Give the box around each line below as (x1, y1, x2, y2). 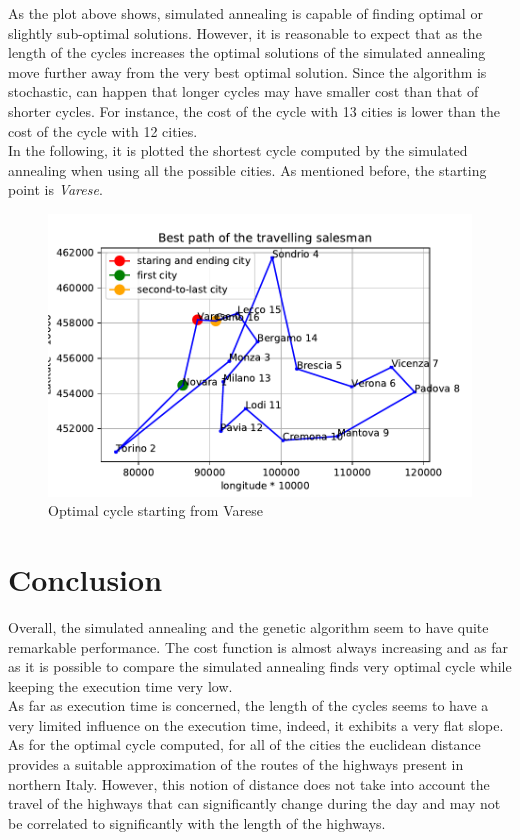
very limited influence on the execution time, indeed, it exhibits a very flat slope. (8, 714, 504, 735)
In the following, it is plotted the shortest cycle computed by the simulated (8, 140, 468, 161)
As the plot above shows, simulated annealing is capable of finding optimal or (8, 3, 483, 23)
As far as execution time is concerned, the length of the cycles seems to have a (8, 695, 489, 716)
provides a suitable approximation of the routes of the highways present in (8, 754, 464, 775)
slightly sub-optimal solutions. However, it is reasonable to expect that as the (8, 22, 482, 43)
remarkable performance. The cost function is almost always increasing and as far (8, 636, 509, 657)
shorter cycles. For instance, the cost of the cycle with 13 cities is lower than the (8, 100, 500, 121)
